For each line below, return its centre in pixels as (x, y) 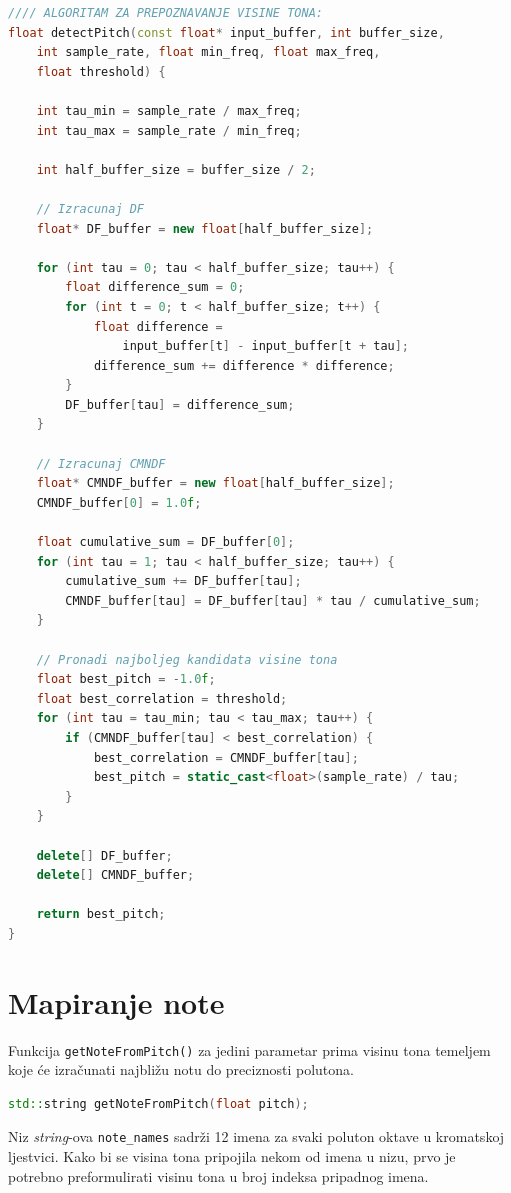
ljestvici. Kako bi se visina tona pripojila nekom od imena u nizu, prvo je (232, 1156)
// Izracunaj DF (90, 208)
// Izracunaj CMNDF (101, 463)
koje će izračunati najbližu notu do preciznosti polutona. (181, 1069)
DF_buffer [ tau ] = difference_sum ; (180, 404)
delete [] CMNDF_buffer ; (115, 875)
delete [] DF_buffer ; (104, 855)
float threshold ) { (101, 71)
